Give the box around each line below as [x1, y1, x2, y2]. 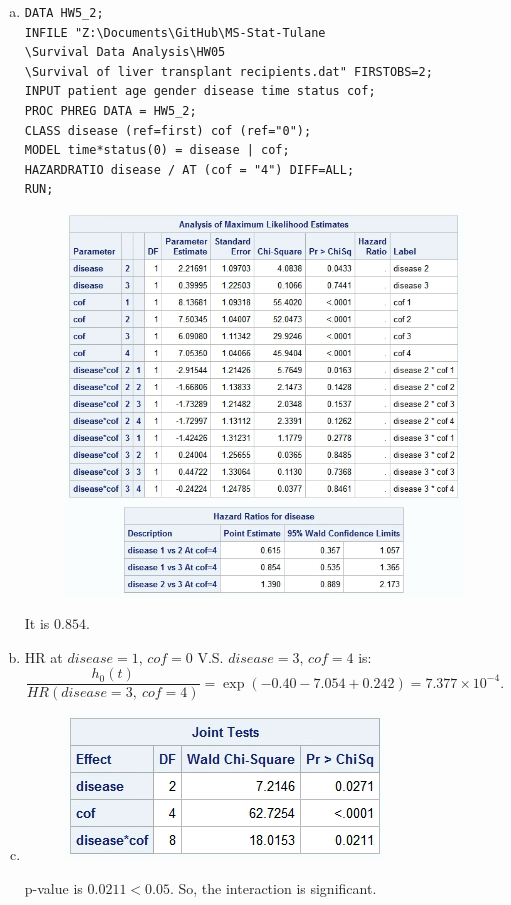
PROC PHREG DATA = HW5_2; [24, 103, 197, 118]
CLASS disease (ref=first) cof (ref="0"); [24, 123, 312, 138]
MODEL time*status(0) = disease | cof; [24, 143, 290, 158]
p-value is [24, 878, 83, 898]
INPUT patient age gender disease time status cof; [24, 84, 376, 99]
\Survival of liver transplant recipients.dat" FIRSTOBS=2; [24, 64, 433, 79]
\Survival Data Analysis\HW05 [24, 45, 226, 60]
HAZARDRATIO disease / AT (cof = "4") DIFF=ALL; [24, 162, 355, 177]
